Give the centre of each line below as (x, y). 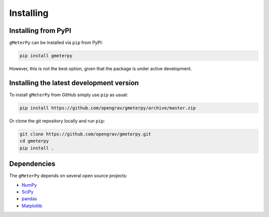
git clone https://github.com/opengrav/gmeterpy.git (85, 134)
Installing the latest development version (74, 83)
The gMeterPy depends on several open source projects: (68, 176)
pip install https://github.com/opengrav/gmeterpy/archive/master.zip (108, 108)
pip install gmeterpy (46, 56)
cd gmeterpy (34, 141)
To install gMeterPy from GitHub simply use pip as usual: (68, 95)
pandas (29, 199)
